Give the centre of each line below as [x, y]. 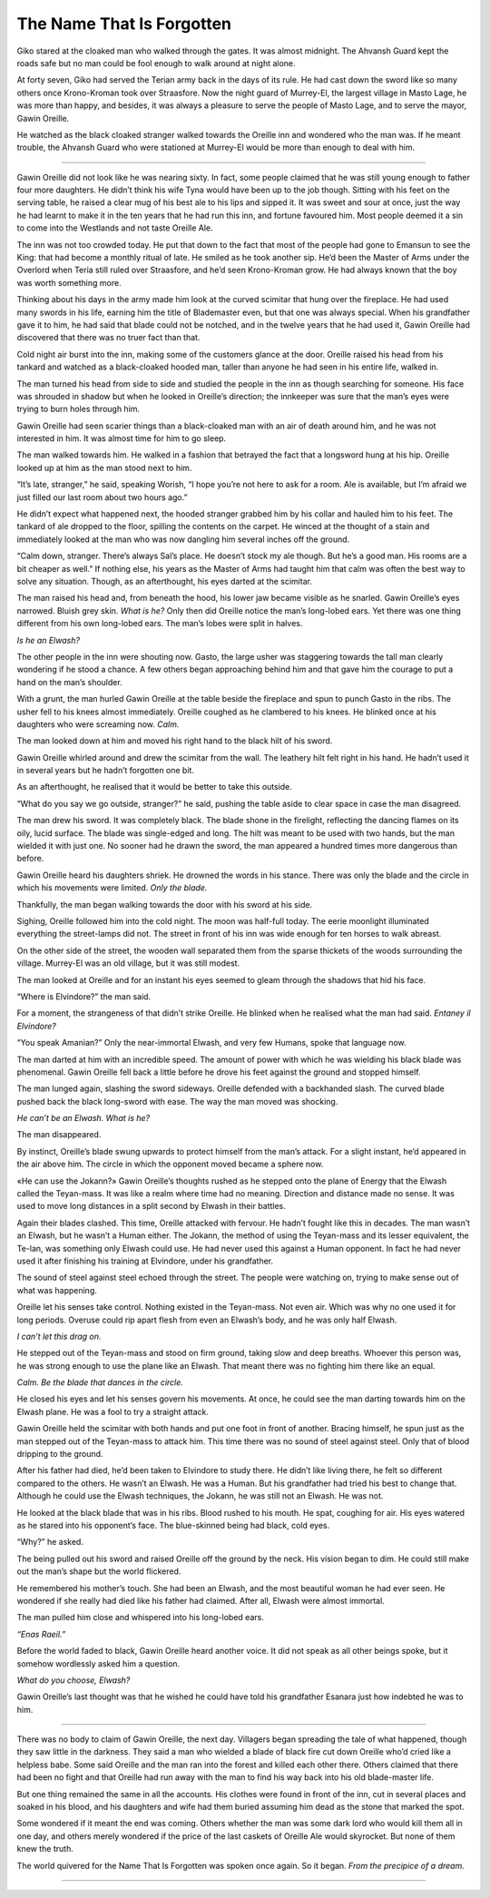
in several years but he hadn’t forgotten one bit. [106, 771]
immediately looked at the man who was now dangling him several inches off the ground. [183, 539]
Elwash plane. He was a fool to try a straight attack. [113, 1411]
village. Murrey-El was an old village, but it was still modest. [128, 963]
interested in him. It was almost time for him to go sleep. [122, 438]
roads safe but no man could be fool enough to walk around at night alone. [156, 63]
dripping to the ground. [60, 1454]
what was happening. [57, 1290]
